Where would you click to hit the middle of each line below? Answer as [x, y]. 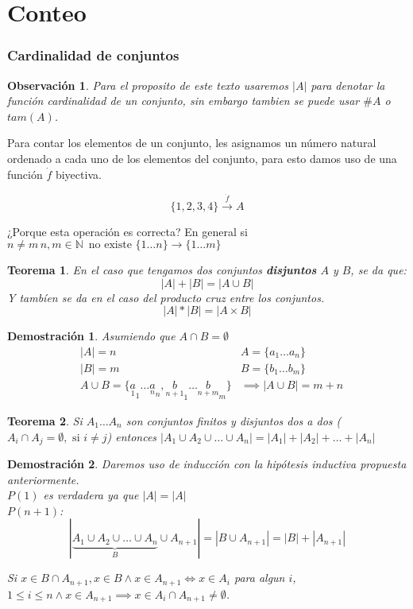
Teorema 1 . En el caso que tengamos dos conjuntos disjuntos [162, 270]
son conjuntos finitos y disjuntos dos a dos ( [234, 421]
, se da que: [378, 270]
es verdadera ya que [91, 495]
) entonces [132, 436]
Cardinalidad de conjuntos [93, 55]
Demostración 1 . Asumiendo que [91, 336]
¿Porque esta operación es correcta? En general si [127, 231]
